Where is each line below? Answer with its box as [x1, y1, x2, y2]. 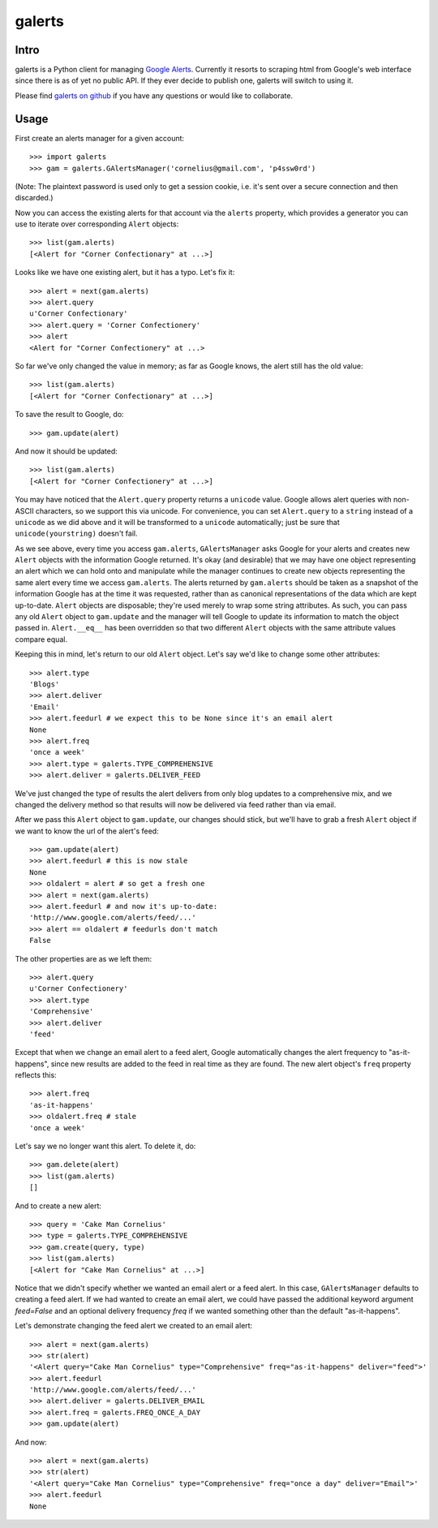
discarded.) [15, 193, 54, 203]
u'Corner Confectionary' [29, 309, 128, 318]
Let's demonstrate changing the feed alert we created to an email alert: [15, 1321, 253, 1331]
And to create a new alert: [15, 1201, 101, 1211]
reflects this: [15, 1070, 57, 1080]
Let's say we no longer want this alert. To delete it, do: [15, 1141, 196, 1151]
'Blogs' [29, 679, 60, 689]
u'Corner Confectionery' [29, 984, 128, 993]
